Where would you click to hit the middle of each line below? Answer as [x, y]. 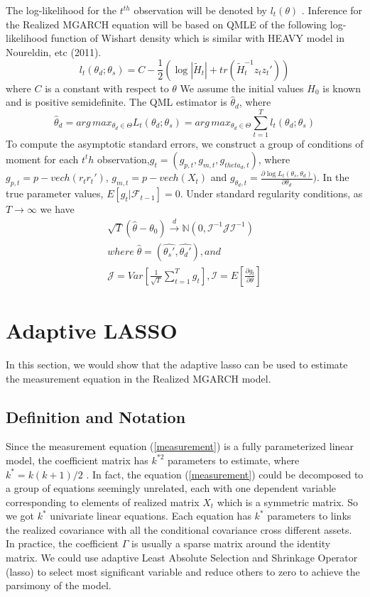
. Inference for [332, 10]
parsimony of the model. [59, 585]
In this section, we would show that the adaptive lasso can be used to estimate [177, 364]
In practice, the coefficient [62, 543]
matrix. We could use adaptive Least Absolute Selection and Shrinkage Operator [182, 558]
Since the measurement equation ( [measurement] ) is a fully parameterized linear [180, 446]
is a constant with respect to [107, 88]
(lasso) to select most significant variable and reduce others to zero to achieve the [183, 571]
